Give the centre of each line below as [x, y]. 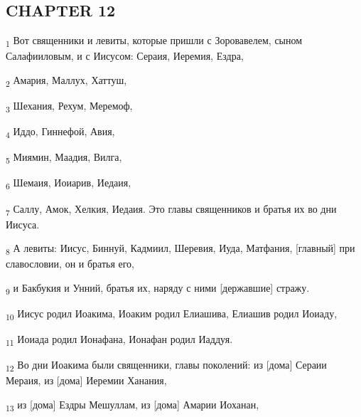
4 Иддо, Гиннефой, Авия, [60, 132]
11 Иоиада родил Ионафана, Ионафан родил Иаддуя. [119, 340]
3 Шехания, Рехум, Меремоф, [69, 106]
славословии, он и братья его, [70, 264]
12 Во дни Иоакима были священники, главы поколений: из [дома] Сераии [166, 366]
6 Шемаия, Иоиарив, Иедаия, [69, 184]
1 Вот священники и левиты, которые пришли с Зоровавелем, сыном [154, 41]
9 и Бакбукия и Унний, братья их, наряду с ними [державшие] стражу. [158, 288]
